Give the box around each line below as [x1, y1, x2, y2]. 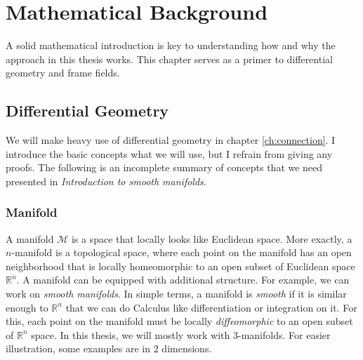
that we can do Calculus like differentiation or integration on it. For [65, 300, 357, 314]
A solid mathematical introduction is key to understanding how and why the [6, 38, 336, 53]
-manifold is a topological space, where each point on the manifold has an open [11, 245, 352, 260]
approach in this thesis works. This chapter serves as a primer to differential [6, 51, 333, 66]
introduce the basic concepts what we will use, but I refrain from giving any [6, 146, 333, 161]
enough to [6, 300, 48, 314]
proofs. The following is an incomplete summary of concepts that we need [6, 160, 323, 175]
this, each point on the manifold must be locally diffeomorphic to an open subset [6, 314, 353, 328]
